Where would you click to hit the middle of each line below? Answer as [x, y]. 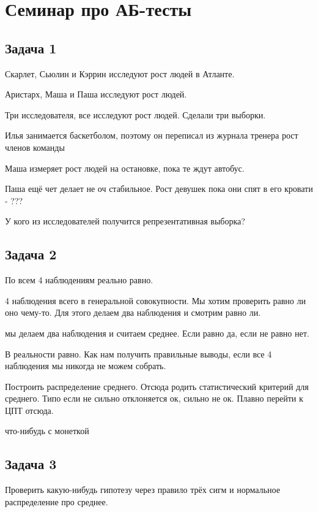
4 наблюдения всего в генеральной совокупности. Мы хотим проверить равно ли [155, 300]
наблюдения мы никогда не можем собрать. [86, 366]
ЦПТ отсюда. [29, 410]
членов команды [35, 147]
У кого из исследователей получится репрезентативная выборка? [125, 221]
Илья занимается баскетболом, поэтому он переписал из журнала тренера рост [152, 135]
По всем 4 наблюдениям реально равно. [79, 280]
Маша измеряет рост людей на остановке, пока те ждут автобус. [125, 168]
